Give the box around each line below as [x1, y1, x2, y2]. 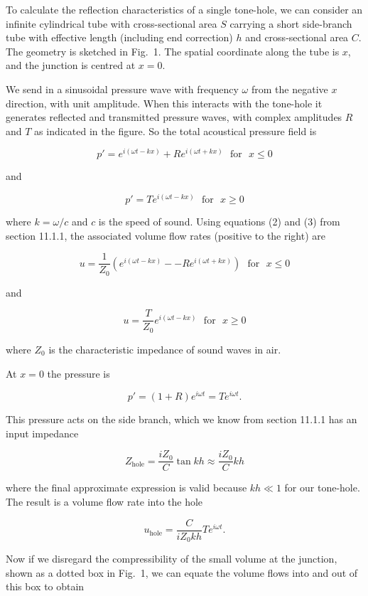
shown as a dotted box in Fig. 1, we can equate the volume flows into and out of [6, 565, 358, 580]
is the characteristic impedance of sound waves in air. [48, 341, 281, 356]
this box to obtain [6, 579, 85, 594]
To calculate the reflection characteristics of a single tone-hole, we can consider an [6, 2, 363, 16]
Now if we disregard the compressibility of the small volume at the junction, [6, 551, 337, 566]
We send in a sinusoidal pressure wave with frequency [6, 81, 239, 96]
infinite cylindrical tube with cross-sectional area [6, 16, 217, 31]
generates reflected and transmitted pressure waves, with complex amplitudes [6, 110, 342, 124]
